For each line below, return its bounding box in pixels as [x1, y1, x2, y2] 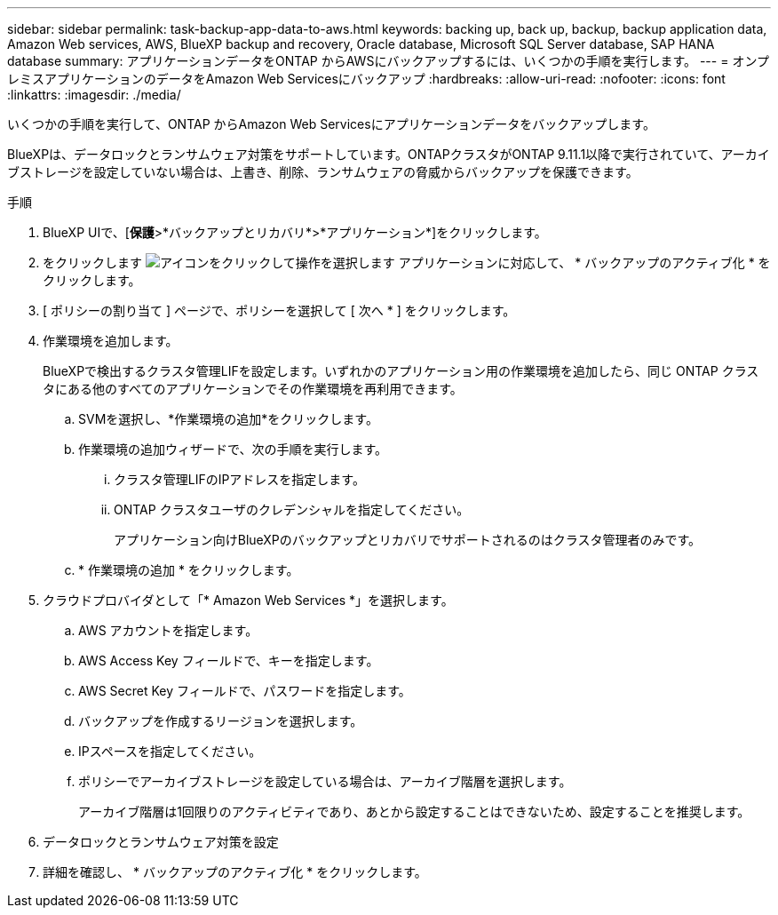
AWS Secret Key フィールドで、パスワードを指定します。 [78, 683, 411, 698]
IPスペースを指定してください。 [78, 744, 262, 759]
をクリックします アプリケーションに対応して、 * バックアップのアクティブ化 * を [43, 255, 771, 270]
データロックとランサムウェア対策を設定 [43, 834, 279, 849]
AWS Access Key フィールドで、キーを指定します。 [78, 653, 379, 668]
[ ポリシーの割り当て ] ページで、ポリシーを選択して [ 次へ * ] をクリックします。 [43, 303, 516, 318]
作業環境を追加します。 [43, 333, 179, 348]
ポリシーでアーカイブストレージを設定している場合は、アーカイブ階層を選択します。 [78, 774, 572, 789]
